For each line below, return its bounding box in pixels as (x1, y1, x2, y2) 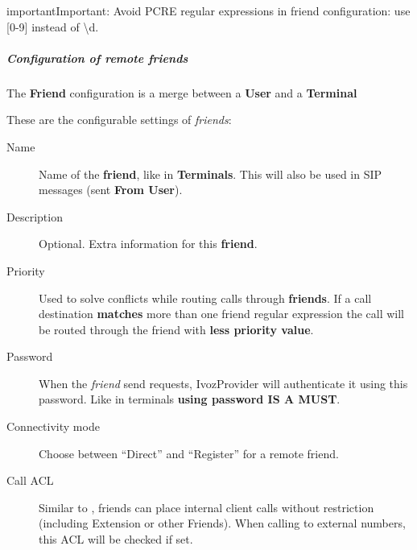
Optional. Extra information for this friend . (39, 235, 258, 252)
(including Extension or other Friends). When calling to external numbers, (39, 515, 406, 531)
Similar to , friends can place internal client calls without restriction (39, 498, 374, 515)
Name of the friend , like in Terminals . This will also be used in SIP (39, 165, 382, 182)
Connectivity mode (6, 418, 100, 435)
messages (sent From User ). (39, 181, 183, 198)
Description (6, 208, 63, 225)
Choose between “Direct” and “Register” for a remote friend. (39, 445, 339, 461)
